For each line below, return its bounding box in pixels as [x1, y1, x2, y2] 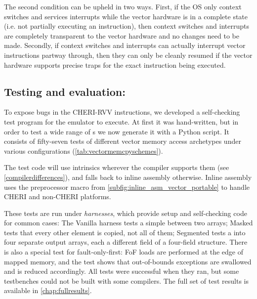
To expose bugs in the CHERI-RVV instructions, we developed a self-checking [4, 107, 240, 117]
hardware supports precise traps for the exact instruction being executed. [4, 59, 226, 70]
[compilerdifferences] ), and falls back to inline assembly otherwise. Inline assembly [4, 171, 252, 182]
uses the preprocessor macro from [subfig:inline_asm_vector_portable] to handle [4, 181, 250, 192]
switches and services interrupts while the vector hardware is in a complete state [4, 11, 248, 21]
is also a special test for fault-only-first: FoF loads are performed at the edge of [4, 247, 244, 257]
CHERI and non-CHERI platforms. [4, 191, 111, 202]
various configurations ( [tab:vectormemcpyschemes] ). [4, 145, 163, 156]
